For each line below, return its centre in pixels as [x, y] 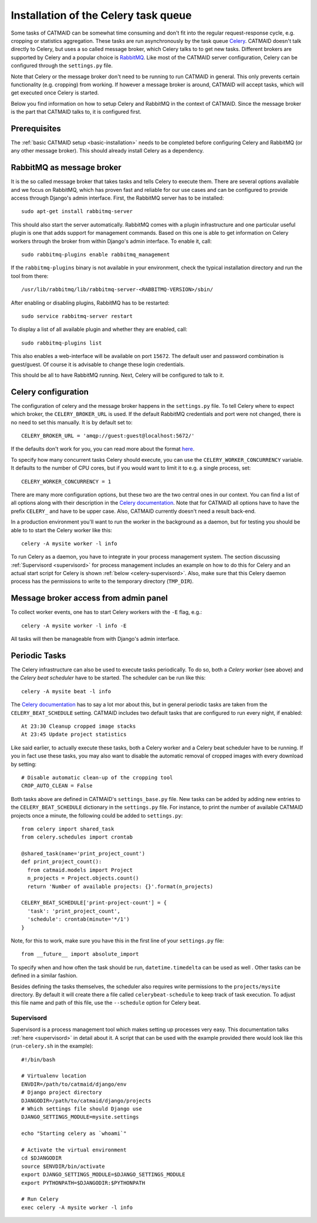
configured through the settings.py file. [62, 66]
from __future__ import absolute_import [80, 954]
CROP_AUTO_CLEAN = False [57, 786]
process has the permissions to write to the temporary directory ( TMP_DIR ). [102, 582]
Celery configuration [50, 392]
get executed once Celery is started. [55, 93]
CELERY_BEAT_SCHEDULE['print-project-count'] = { [94, 903]
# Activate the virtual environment [74, 1150]
